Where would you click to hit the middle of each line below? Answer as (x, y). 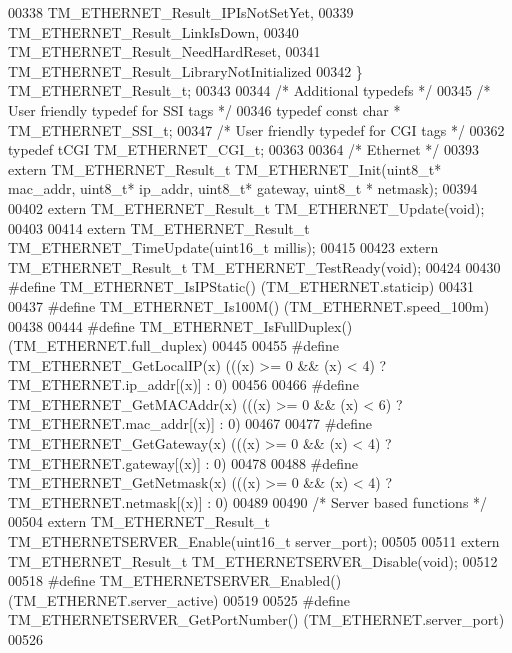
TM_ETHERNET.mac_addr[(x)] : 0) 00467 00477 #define (190, 423)
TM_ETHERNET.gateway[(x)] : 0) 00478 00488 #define (183, 462)
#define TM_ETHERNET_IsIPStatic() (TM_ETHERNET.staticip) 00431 (241, 286)
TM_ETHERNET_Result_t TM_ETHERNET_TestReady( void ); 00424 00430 (254, 266)
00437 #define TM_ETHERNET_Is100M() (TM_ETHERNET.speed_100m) (249, 305)
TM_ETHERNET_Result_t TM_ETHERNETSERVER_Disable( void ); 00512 (253, 560)
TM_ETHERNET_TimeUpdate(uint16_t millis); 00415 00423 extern (223, 247)
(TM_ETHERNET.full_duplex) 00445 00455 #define (174, 345)
